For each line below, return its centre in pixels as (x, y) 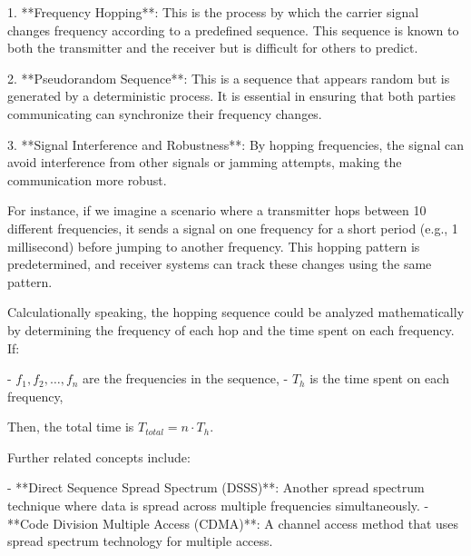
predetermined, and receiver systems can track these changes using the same (220, 264)
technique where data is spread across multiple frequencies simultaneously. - (218, 506)
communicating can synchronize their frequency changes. (165, 113)
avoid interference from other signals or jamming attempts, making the (205, 162)
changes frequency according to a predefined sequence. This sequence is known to (233, 30)
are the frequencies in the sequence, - (186, 378)
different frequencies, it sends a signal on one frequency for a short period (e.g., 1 (233, 228)
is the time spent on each (379, 378)
